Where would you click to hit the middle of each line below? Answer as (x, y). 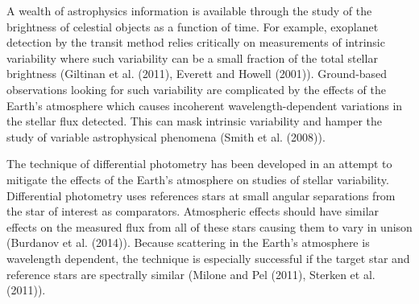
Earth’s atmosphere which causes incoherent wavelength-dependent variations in (205, 105)
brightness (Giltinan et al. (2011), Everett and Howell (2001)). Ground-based (197, 74)
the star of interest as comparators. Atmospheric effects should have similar (193, 211)
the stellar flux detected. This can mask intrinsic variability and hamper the (194, 121)
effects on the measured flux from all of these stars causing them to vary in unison (209, 226)
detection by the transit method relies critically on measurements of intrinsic (196, 42)
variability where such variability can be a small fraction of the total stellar (192, 58)
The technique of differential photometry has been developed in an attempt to (199, 164)
